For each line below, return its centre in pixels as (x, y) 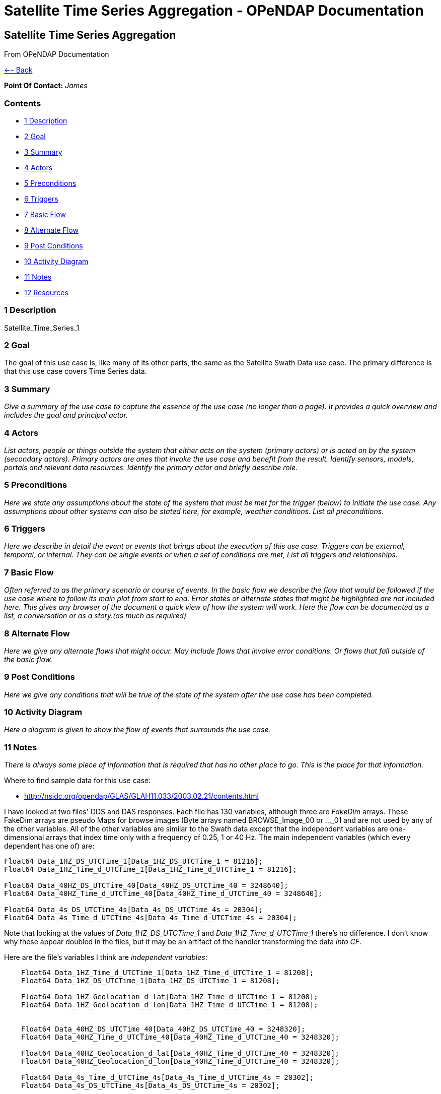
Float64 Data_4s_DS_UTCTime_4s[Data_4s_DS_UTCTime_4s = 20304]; (134, 910)
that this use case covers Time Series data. (76, 371)
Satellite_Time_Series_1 (42, 328)
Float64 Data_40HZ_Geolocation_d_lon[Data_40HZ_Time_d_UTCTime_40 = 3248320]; (180, 1061)
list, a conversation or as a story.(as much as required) (95, 616)
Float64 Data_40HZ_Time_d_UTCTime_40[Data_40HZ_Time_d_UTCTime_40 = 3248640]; (163, 894)
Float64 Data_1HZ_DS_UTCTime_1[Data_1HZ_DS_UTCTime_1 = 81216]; (134, 861)
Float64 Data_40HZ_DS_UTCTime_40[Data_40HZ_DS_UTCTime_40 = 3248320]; (163, 1029)
